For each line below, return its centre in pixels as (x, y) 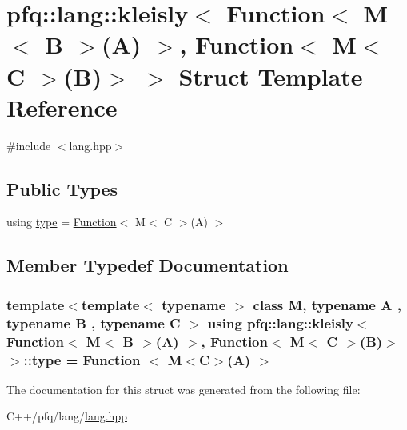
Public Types (62, 188)
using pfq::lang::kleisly (280, 322)
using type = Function (62, 222)
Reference (62, 107)
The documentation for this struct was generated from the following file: (184, 389)
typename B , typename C (94, 322)
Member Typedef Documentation (148, 265)
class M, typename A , (327, 304)
